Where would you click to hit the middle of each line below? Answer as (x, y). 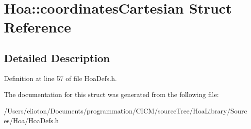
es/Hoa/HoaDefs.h (32, 120)
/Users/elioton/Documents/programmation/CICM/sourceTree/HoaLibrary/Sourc (125, 110)
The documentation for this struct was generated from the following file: (111, 94)
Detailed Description (57, 57)
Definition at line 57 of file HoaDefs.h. (60, 78)
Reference (38, 27)
